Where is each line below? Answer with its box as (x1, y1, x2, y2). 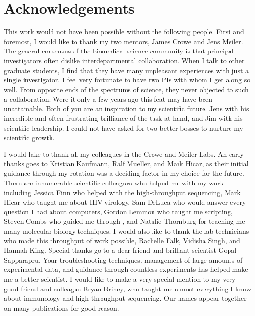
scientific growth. (4, 132, 55, 142)
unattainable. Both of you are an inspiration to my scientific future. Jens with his (4, 103, 249, 113)
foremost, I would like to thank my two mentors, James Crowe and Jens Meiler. (4, 36, 243, 46)
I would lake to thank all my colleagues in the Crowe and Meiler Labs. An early (4, 149, 244, 159)
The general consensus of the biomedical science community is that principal (4, 46, 234, 56)
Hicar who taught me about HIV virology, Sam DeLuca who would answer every (4, 197, 246, 207)
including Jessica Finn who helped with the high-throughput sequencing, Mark (4, 187, 241, 197)
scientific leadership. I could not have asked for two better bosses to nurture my (4, 123, 243, 133)
